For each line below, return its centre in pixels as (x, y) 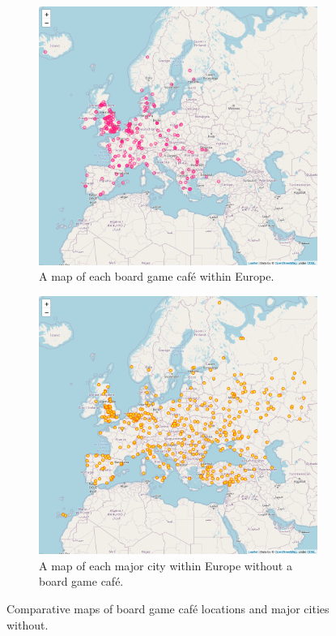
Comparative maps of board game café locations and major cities (168, 609)
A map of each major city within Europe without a (166, 565)
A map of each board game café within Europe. (157, 276)
